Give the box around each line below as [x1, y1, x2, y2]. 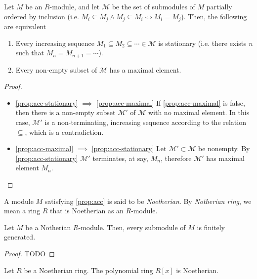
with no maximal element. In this [148, 107, 250, 118]
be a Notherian [25, 222, 71, 232]
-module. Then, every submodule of [78, 222, 186, 232]
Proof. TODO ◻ [4, 248, 55, 258]
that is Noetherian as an [50, 205, 124, 216]
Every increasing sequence [15, 38, 94, 48]
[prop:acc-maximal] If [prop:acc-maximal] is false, [96, 97, 245, 108]
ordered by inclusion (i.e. [4, 11, 79, 21]
